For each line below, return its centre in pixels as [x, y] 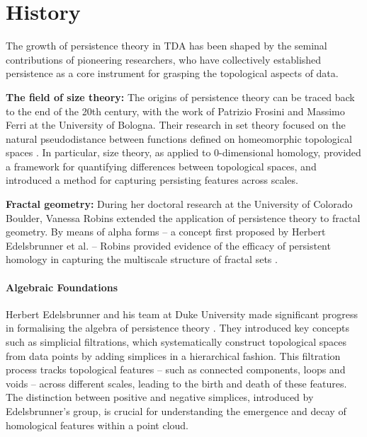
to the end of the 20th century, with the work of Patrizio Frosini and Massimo [175, 111]
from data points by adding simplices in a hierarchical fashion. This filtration [173, 355]
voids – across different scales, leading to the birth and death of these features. [176, 383]
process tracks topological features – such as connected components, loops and [176, 369]
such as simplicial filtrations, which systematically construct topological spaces [176, 342]
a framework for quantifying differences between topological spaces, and [161, 166]
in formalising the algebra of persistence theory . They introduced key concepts [178, 328]
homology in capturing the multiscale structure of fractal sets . [142, 259]
